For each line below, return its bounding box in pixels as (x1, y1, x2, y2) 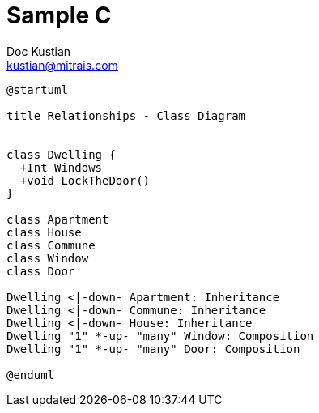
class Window (6, 251, 89, 265)
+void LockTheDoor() (19, 173, 151, 187)
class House (6, 225, 82, 239)
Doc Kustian (6, 44, 71, 58)
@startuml (6, 83, 68, 96)
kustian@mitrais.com (6, 57, 118, 72)
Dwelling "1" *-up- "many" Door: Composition (6, 342, 300, 356)
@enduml (6, 368, 55, 381)
